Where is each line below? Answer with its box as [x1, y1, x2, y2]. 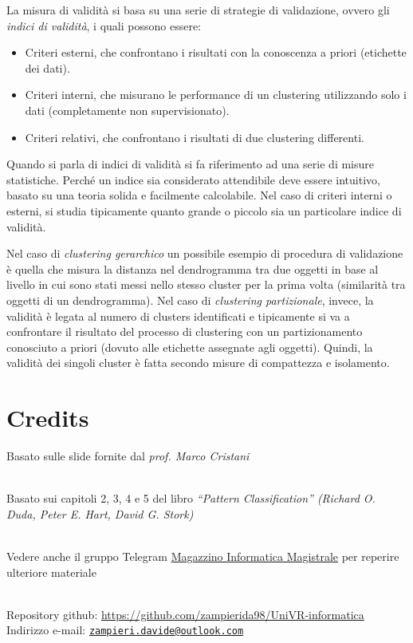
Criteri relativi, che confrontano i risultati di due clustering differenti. [25, 128, 364, 145]
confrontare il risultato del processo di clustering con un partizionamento [6, 323, 363, 340]
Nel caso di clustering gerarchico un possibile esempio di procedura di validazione [6, 245, 403, 262]
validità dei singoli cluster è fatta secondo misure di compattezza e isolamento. [6, 354, 390, 371]
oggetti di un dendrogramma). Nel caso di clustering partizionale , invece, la [6, 291, 374, 308]
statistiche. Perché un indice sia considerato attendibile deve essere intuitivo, [6, 171, 380, 187]
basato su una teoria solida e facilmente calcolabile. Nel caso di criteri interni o [6, 187, 392, 203]
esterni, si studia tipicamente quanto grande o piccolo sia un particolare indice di [6, 202, 402, 219]
